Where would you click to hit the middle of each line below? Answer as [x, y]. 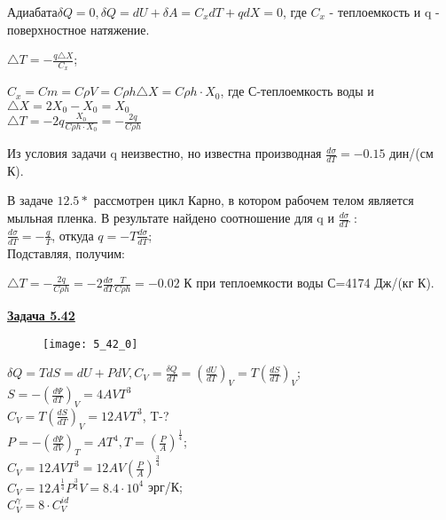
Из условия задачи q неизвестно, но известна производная [164, 153]
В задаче [30, 200]
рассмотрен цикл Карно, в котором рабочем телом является [254, 200]
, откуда [73, 235]
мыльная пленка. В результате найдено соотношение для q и [171, 218]
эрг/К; [165, 487]
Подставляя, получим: [66, 252]
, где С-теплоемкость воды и [297, 91]
